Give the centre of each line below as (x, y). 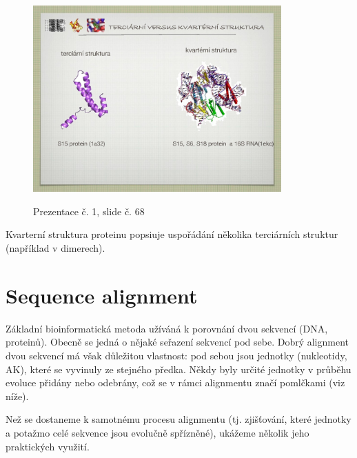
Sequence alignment (102, 295)
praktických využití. (48, 446)
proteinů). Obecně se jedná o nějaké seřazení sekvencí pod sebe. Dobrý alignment (177, 342)
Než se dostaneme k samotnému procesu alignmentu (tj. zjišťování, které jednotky (178, 419)
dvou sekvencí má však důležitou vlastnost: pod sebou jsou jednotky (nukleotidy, (176, 355)
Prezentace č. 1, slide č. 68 (89, 211)
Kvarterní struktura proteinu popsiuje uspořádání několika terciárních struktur (172, 234)
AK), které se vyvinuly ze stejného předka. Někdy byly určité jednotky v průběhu (178, 369)
